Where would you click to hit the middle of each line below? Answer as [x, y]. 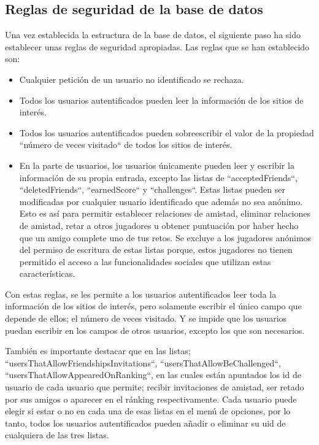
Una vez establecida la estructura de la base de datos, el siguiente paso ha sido [153, 35]
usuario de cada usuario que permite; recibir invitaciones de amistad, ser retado [155, 387]
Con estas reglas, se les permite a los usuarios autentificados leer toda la [141, 294]
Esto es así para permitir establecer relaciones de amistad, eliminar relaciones [165, 213]
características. [47, 273]
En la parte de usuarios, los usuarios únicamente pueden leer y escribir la [157, 165]
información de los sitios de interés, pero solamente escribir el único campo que [153, 306]
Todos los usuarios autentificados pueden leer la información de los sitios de [161, 100]
